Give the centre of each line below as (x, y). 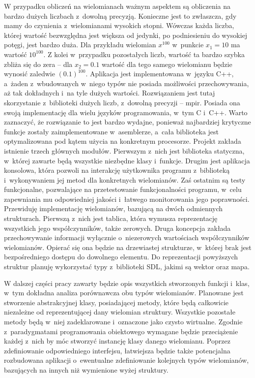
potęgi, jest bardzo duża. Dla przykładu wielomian (80, 45)
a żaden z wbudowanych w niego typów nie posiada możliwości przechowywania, (127, 83)
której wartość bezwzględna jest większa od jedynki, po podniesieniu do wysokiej (126, 35)
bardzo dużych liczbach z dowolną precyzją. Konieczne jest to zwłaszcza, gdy (120, 16)
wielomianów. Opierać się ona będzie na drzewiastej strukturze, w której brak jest (128, 247)
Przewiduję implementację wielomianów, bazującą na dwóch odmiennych (113, 208)
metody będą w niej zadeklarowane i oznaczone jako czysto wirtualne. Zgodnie (123, 321)
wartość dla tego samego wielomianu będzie (167, 64)
